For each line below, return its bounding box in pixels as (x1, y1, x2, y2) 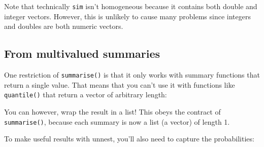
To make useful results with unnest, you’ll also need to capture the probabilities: (4, 133, 254, 144)
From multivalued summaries (4, 46, 160, 61)
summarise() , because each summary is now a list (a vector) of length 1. (4, 116, 230, 127)
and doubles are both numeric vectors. (4, 21, 123, 31)
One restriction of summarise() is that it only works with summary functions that (4, 69, 260, 80)
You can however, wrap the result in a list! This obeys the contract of (4, 106, 221, 117)
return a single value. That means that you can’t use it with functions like (4, 79, 235, 90)
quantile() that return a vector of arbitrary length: (4, 89, 167, 100)
